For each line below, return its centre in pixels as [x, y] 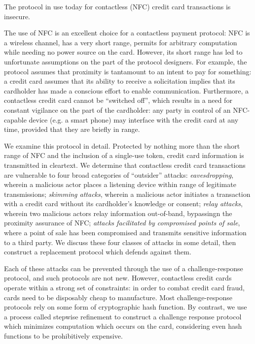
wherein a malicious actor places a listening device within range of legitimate [120, 184]
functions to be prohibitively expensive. [63, 336]
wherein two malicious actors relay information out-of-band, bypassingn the [118, 213]
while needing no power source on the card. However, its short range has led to [123, 52]
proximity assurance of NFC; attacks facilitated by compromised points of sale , [122, 223]
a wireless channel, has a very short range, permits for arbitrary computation [121, 42]
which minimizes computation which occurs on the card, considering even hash [123, 326]
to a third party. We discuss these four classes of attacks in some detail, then [120, 242]
